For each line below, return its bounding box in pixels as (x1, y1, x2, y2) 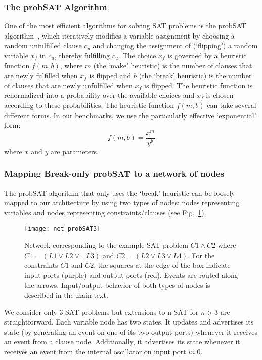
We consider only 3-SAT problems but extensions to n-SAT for (4, 306, 199, 317)
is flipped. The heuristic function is (144, 80, 253, 90)
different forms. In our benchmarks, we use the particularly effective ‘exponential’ (4, 110, 256, 120)
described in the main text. (24, 290, 108, 300)
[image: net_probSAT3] (24, 225, 101, 233)
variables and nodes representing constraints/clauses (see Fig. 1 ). (4, 207, 206, 218)
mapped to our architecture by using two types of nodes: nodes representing (4, 197, 240, 208)
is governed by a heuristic (167, 50, 247, 60)
